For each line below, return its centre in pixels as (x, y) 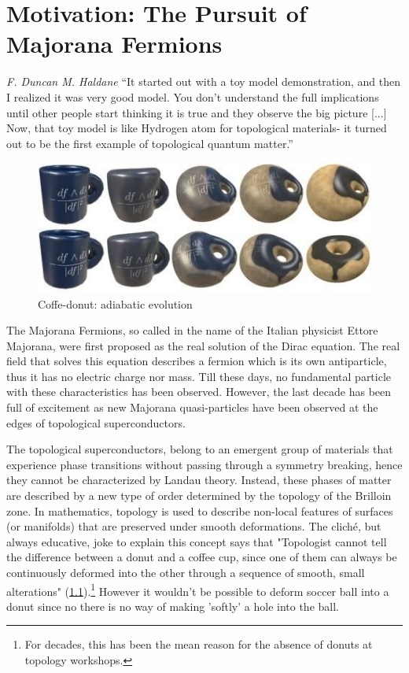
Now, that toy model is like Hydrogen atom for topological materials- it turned (197, 128)
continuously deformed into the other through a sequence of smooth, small (186, 572)
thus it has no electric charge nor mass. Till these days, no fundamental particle (199, 376)
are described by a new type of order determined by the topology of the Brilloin (199, 496)
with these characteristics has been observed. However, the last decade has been (199, 392)
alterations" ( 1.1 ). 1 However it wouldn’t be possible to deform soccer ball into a (198, 590)
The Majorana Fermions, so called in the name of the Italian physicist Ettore (192, 330)
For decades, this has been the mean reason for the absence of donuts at (199, 644)
